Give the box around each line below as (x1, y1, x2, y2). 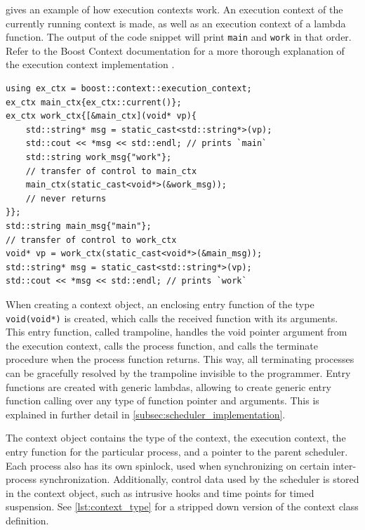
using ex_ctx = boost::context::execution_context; (6, 84, 252, 94)
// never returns (25, 193, 107, 204)
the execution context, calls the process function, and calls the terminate (6, 338, 318, 352)
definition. (6, 512, 49, 527)
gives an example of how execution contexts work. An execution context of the (6, 2, 343, 16)
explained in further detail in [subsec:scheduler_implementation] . (6, 406, 286, 421)
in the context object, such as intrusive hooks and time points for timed (6, 485, 314, 500)
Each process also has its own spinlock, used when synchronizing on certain (6, 458, 330, 472)
